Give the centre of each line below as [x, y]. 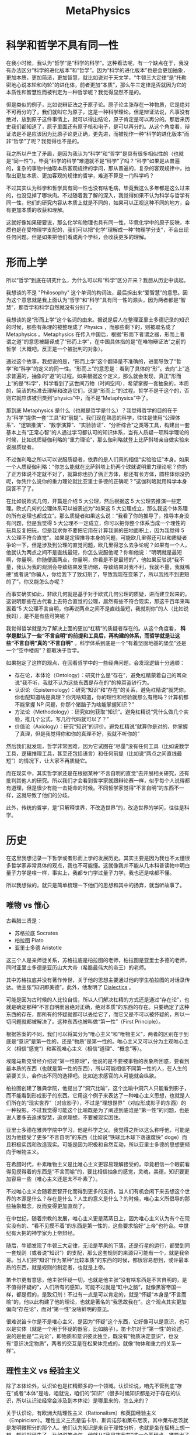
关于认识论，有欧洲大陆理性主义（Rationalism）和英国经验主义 [81, 1413]
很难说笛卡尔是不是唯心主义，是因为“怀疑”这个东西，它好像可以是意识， [93, 1321]
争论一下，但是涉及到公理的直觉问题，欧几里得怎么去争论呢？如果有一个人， [98, 545]
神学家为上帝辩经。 [54, 1233]
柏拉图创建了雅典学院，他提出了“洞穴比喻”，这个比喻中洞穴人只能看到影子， [98, 1088]
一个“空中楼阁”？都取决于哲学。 [44, 650]
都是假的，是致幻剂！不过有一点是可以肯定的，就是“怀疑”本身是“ [94, 1294]
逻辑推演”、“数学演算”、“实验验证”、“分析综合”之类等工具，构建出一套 [105, 425]
